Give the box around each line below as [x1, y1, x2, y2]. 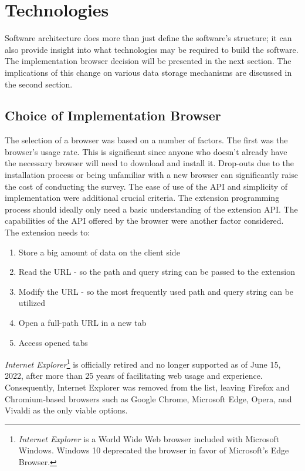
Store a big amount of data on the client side [18, 245, 180, 258]
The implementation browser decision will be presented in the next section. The [5, 55, 292, 67]
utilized [18, 297, 45, 309]
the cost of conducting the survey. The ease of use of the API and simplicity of [5, 180, 288, 192]
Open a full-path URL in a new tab [18, 317, 147, 329]
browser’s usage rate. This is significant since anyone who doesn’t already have [5, 145, 287, 157]
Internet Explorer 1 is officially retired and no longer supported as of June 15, [5, 356, 281, 370]
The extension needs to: [5, 226, 90, 238]
